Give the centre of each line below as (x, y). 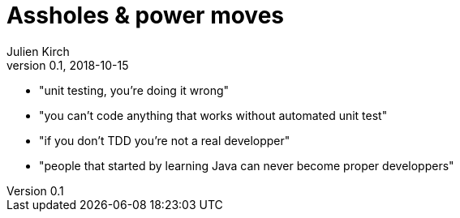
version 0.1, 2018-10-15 (68, 65)
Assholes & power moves (146, 15)
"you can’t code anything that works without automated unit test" (213, 115)
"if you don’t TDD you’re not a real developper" (165, 140)
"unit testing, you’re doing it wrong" (134, 90)
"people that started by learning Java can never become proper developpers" (247, 165)
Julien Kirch (38, 51)
